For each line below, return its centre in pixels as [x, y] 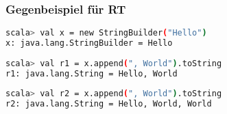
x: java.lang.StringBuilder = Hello [89, 43]
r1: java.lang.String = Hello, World [92, 73]
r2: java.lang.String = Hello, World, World [109, 104]
